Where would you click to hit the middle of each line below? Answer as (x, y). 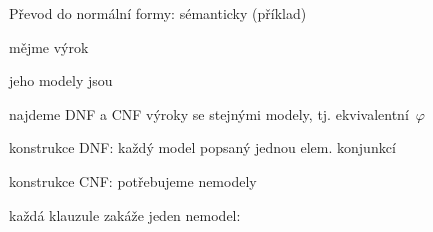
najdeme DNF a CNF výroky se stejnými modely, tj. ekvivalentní (209, 113)
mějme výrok (49, 46)
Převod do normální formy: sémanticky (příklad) (158, 13)
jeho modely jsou (61, 80)
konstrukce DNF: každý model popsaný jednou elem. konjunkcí (202, 147)
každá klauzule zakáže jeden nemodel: (125, 214)
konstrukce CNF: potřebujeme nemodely (133, 180)
